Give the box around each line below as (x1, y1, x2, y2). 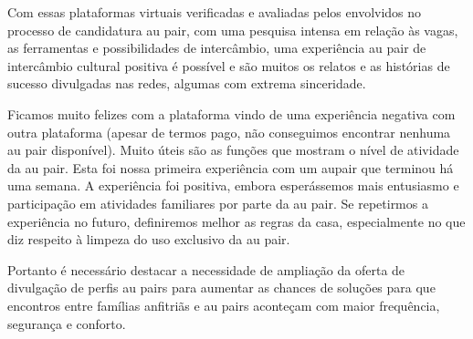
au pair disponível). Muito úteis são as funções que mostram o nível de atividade (7, 140, 459, 159)
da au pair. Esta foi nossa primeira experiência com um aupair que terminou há (7, 158, 454, 177)
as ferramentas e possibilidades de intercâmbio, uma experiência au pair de (7, 38, 426, 57)
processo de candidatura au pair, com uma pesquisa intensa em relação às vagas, (7, 20, 458, 39)
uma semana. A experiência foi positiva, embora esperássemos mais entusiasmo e (7, 176, 459, 195)
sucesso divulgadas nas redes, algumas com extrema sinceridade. (7, 74, 366, 93)
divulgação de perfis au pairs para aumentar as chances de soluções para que (7, 278, 436, 297)
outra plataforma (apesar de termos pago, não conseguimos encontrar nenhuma (7, 122, 451, 141)
